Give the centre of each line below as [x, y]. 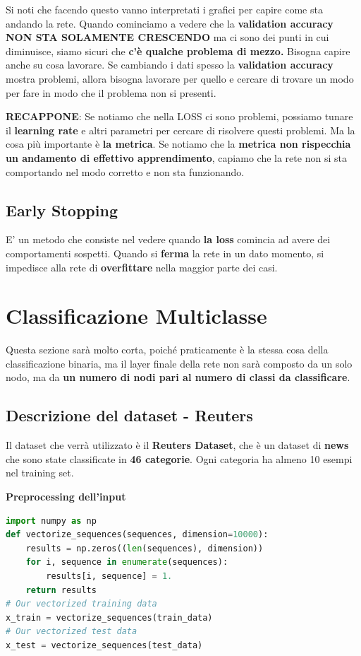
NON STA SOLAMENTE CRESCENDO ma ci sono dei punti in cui [167, 37]
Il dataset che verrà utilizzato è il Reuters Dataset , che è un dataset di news [177, 445]
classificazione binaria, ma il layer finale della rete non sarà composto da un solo [179, 363]
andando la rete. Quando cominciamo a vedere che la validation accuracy [170, 23]
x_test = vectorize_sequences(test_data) [104, 645]
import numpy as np [51, 521]
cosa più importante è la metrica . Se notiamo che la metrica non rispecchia [178, 144]
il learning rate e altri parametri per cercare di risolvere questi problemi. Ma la [180, 130]
